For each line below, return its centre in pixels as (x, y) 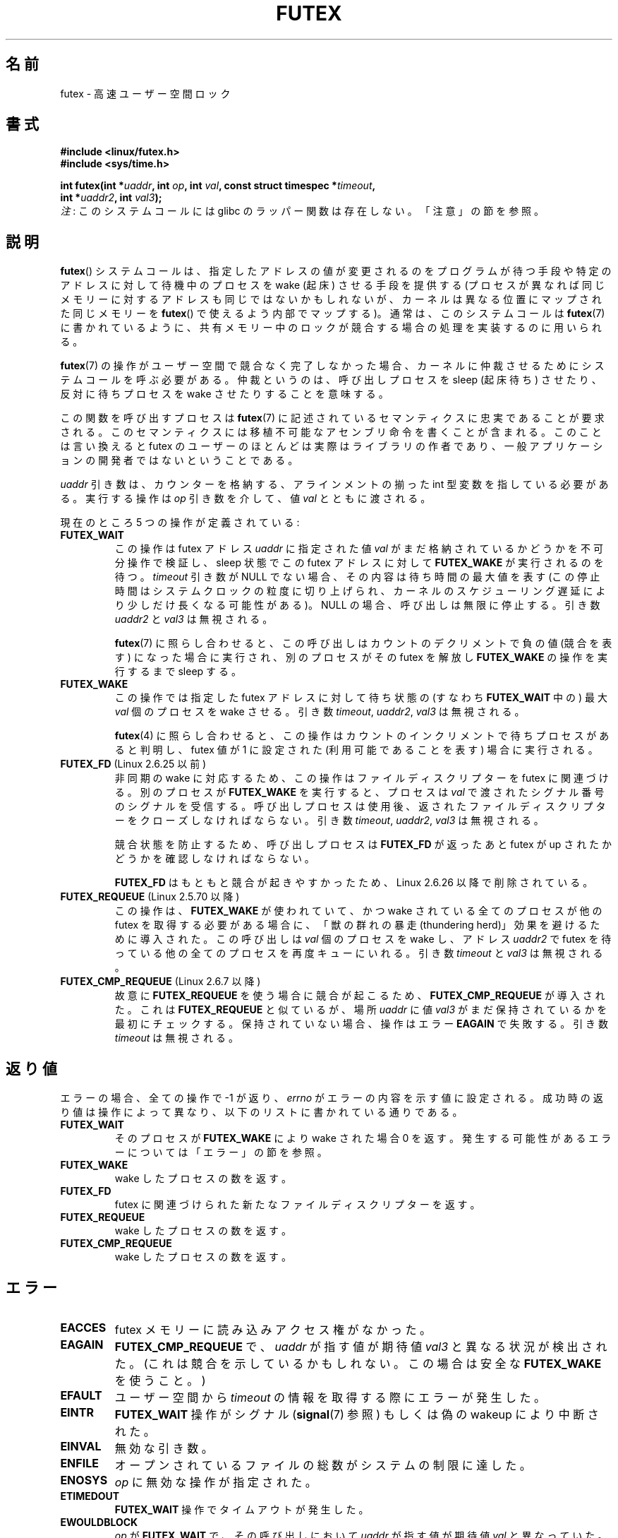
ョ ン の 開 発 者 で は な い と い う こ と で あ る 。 (179, 460)
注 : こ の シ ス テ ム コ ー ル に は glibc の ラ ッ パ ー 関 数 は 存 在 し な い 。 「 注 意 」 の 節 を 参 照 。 (302, 211)
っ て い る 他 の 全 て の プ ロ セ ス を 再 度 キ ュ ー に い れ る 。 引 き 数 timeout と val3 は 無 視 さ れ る (359, 953)
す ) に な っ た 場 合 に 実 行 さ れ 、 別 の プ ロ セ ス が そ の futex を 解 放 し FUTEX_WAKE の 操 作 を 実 (361, 657)
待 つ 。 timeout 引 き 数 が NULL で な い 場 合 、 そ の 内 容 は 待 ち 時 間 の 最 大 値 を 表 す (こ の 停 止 (357, 577)
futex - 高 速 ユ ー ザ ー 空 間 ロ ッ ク (145, 93)
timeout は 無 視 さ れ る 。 (176, 1038)
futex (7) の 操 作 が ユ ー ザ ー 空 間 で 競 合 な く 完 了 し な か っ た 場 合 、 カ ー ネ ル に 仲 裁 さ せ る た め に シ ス (332, 366)
